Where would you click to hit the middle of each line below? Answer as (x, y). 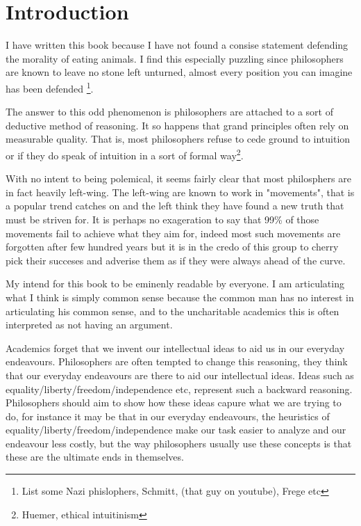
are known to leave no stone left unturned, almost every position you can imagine (179, 72)
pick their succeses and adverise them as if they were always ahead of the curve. (176, 260)
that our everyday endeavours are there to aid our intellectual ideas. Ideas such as (180, 375)
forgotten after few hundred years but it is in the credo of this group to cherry (172, 247)
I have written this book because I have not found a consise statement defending (177, 45)
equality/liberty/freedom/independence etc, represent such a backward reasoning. (179, 389)
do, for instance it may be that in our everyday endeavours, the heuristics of (168, 416)
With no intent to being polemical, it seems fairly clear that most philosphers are (178, 178)
